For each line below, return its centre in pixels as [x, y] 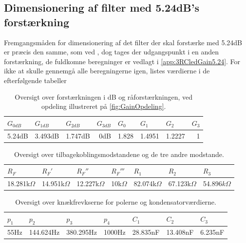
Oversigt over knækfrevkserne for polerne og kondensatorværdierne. [116, 202]
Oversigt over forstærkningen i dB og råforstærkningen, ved [104, 96]
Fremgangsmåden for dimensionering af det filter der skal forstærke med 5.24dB [123, 42]
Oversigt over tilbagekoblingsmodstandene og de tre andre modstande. [119, 154]
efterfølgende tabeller [35, 80]
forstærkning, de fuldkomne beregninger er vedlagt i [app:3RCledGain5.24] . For [122, 61]
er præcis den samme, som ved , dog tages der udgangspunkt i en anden [112, 52]
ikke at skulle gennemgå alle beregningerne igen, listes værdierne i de [107, 71]
